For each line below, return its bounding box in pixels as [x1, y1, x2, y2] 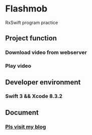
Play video [5, 62, 32, 69]
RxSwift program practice [5, 19, 58, 25]
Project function [5, 34, 57, 42]
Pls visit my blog [5, 123, 46, 130]
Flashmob [5, 3, 48, 14]
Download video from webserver [5, 49, 87, 56]
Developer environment [5, 78, 81, 86]
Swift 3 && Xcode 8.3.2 [5, 93, 63, 100]
